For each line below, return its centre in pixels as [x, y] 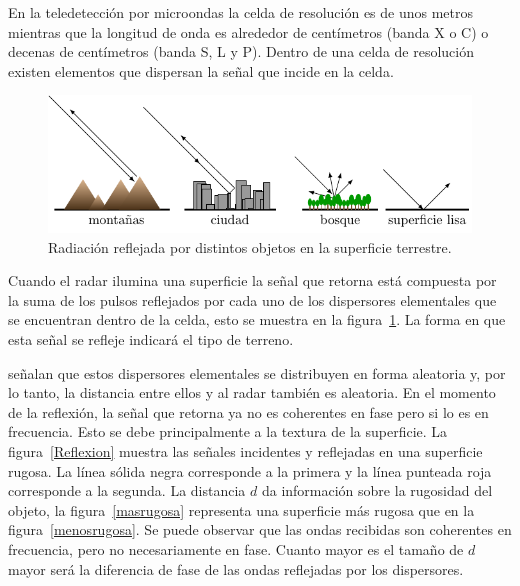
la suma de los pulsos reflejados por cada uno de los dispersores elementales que [252, 299]
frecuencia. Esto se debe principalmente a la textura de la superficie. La [228, 431]
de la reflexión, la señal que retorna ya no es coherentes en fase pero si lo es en [248, 411]
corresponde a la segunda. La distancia [127, 490]
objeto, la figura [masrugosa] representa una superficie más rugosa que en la [241, 509]
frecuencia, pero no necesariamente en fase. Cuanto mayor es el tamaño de [236, 548]
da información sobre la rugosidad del [377, 490]
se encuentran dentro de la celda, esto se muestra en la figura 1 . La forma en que [257, 319]
